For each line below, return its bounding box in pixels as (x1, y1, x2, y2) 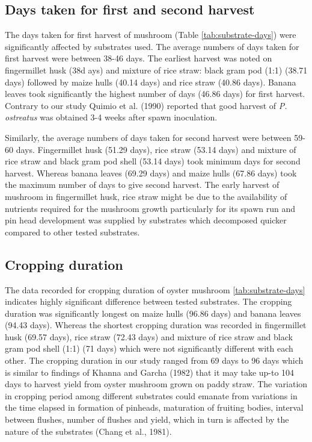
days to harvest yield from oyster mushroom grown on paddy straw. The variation (5, 378, 308, 390)
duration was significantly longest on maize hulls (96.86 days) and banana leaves (5, 307, 301, 319)
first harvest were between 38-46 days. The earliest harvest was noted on (5, 52, 272, 64)
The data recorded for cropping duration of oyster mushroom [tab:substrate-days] (5, 283, 305, 296)
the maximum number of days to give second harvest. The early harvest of (5, 178, 280, 191)
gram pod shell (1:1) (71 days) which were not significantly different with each (5, 342, 293, 355)
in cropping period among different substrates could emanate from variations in (5, 389, 298, 402)
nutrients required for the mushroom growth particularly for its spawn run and (5, 202, 295, 214)
